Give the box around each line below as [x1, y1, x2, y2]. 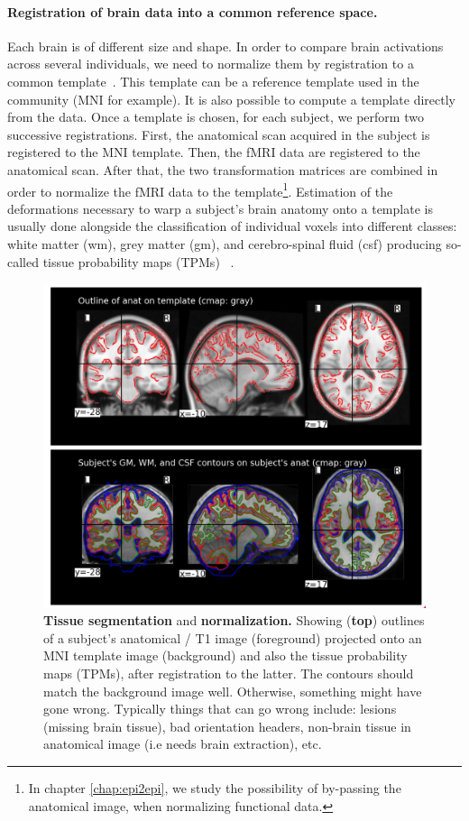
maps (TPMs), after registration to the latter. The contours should [43, 663, 414, 682]
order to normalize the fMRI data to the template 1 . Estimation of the [7, 179, 393, 200]
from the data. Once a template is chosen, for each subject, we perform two [7, 107, 424, 126]
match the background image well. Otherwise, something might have [43, 681, 422, 700]
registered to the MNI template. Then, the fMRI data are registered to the [7, 143, 420, 161]
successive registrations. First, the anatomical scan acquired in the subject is [7, 125, 430, 143]
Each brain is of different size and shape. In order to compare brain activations [7, 36, 444, 55]
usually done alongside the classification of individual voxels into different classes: [7, 217, 457, 235]
